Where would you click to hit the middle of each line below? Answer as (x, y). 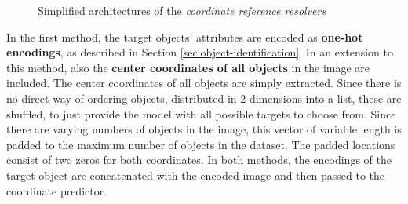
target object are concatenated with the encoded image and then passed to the (196, 175)
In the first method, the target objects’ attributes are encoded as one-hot (185, 36)
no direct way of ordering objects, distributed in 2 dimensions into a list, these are (204, 98)
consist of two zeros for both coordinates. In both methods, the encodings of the (199, 160)
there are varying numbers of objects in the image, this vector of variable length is (204, 129)
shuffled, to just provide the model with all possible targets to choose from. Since (201, 113)
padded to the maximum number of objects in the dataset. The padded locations (201, 144)
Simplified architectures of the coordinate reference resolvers (182, 10)
